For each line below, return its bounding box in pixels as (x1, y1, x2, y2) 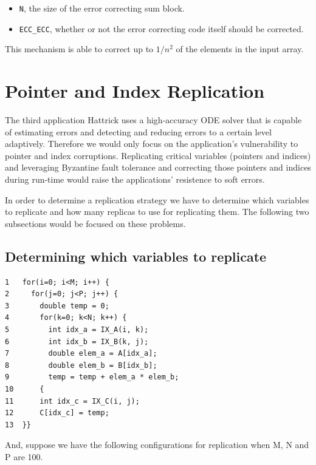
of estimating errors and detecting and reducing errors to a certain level (5, 125, 272, 138)
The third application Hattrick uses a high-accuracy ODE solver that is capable (5, 114, 302, 126)
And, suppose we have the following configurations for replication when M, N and (5, 438, 309, 451)
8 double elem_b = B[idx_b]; (5, 361, 157, 370)
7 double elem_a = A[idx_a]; (5, 349, 157, 358)
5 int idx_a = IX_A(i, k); (5, 325, 149, 334)
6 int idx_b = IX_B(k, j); (5, 337, 149, 346)
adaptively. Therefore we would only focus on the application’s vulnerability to (5, 137, 298, 150)
